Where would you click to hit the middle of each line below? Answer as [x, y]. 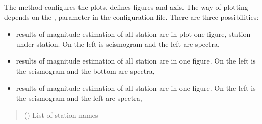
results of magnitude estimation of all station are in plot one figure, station [133, 34]
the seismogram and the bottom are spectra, [85, 70]
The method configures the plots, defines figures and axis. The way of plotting [126, 7]
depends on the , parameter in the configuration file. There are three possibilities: [132, 17]
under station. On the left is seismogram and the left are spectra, [118, 43]
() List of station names [61, 115]
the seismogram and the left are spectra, [79, 98]
